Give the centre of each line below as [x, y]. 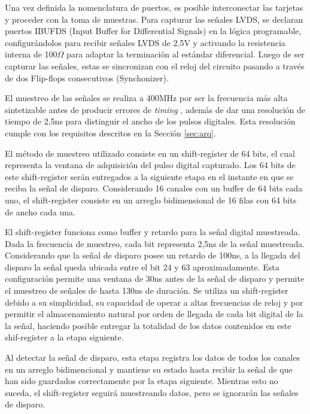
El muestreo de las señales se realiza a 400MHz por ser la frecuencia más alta [146, 98]
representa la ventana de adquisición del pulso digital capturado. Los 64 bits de [150, 165]
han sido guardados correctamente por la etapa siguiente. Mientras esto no [142, 381]
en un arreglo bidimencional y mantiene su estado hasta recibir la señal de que [149, 369]
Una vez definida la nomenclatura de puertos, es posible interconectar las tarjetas [154, 7]
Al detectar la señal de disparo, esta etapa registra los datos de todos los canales [153, 357]
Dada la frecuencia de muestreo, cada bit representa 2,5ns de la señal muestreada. [155, 243]
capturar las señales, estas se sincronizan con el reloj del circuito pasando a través [155, 66]
